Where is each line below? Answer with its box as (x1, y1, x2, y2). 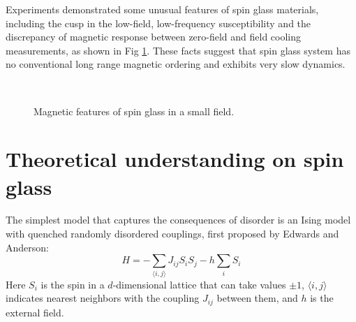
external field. (6, 305, 64, 319)
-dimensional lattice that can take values (112, 277, 286, 291)
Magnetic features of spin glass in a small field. (34, 103, 235, 118)
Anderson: (6, 240, 49, 254)
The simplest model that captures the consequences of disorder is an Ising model (6, 212, 351, 227)
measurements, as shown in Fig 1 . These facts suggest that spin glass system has (6, 43, 350, 57)
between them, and (216, 291, 298, 305)
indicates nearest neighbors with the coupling (6, 291, 200, 305)
